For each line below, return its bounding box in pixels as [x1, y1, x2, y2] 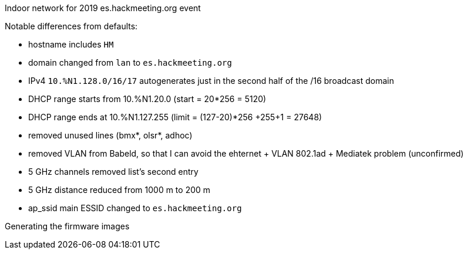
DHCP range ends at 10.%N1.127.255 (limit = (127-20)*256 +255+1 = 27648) [28, 112, 322, 122]
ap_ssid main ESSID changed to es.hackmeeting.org [28, 203, 242, 213]
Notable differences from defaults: [5, 21, 138, 31]
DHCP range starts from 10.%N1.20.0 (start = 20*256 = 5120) [28, 94, 267, 104]
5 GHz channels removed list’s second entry [28, 167, 198, 177]
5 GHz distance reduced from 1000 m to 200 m [28, 185, 211, 195]
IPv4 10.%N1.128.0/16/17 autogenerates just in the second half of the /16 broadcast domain [28, 76, 395, 86]
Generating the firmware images [5, 221, 130, 231]
